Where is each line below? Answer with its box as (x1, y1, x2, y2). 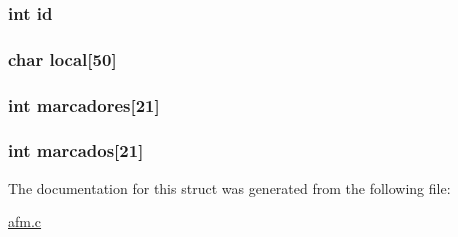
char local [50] (8, 46, 117, 71)
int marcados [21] (8, 138, 144, 163)
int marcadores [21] (8, 92, 160, 117)
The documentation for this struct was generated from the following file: (8, 177, 451, 198)
